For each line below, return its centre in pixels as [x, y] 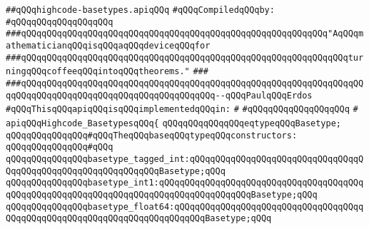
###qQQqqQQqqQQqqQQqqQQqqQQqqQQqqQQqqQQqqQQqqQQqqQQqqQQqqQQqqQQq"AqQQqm [185, 34]
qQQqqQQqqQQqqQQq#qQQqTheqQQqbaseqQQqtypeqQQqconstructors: [152, 135]
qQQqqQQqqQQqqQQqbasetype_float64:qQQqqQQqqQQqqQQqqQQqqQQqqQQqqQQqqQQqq [185, 207]
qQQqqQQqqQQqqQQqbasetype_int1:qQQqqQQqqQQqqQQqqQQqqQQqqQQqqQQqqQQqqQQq [185, 183]
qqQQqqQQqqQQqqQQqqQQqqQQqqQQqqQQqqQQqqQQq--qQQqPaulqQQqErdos [159, 95]
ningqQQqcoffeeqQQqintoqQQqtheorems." [98, 72]
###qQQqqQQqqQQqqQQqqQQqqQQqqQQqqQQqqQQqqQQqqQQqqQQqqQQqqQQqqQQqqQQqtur [185, 57]
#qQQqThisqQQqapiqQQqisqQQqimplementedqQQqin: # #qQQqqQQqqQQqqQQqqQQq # [182, 110]
